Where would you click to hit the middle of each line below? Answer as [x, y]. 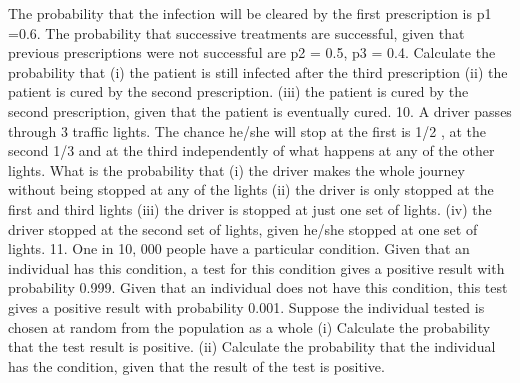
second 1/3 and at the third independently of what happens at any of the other [251, 150]
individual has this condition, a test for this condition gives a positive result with [256, 267]
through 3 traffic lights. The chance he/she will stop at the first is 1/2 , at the [247, 130]
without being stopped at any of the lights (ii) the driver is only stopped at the [251, 189]
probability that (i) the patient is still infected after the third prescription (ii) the [258, 71]
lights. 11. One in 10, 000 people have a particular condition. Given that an [239, 248]
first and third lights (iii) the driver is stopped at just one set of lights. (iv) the [250, 208]
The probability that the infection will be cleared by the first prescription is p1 [250, 13]
